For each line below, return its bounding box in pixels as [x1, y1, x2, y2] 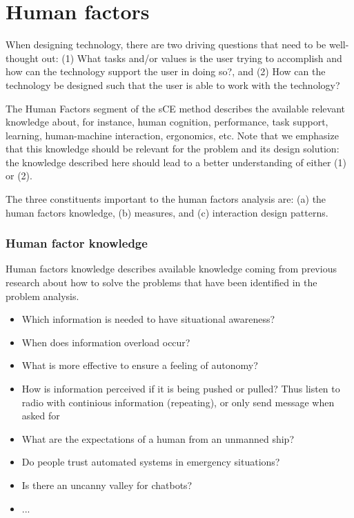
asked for [21, 408, 60, 423]
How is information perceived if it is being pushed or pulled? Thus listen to [21, 381, 340, 396]
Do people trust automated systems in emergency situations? [21, 455, 280, 469]
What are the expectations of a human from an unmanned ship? [21, 431, 294, 446]
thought [6, 50, 39, 65]
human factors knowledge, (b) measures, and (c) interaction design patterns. [6, 205, 328, 219]
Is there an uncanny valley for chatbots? [21, 478, 193, 492]
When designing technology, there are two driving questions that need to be [6, 37, 326, 52]
